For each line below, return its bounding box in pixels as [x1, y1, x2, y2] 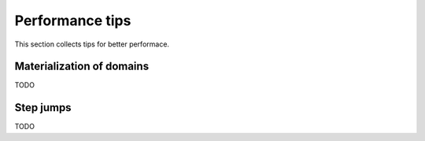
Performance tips [14, 12, 131, 29]
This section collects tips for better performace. [14, 39, 169, 49]
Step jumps [14, 101, 72, 114]
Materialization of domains [14, 60, 150, 73]
